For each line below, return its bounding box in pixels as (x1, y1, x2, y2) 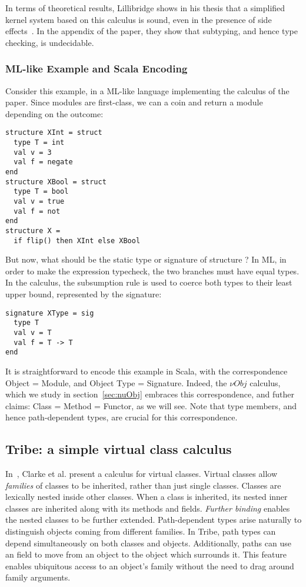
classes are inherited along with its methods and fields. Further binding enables (5, 502, 290, 514)
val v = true (14, 197, 65, 205)
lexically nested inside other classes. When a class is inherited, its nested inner (5, 490, 288, 503)
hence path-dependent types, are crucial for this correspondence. (5, 411, 238, 423)
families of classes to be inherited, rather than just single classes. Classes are (5, 479, 281, 491)
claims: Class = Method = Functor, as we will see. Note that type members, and (5, 399, 297, 412)
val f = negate (14, 158, 73, 167)
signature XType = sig (5, 309, 94, 317)
